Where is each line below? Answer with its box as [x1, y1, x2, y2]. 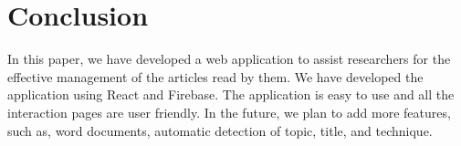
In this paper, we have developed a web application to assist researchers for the [7, 49, 451, 68]
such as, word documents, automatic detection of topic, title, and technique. [7, 120, 433, 140]
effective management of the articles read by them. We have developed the [7, 67, 424, 86]
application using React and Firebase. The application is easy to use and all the [7, 85, 455, 104]
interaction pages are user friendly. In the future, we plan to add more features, [7, 102, 451, 121]
